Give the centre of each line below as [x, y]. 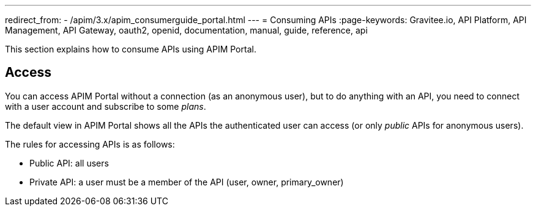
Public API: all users [69, 163]
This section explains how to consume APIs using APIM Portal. [131, 49]
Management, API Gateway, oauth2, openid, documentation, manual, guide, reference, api [186, 30]
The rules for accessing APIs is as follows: [90, 144]
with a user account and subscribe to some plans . [106, 106]
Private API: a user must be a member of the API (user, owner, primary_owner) [187, 182]
